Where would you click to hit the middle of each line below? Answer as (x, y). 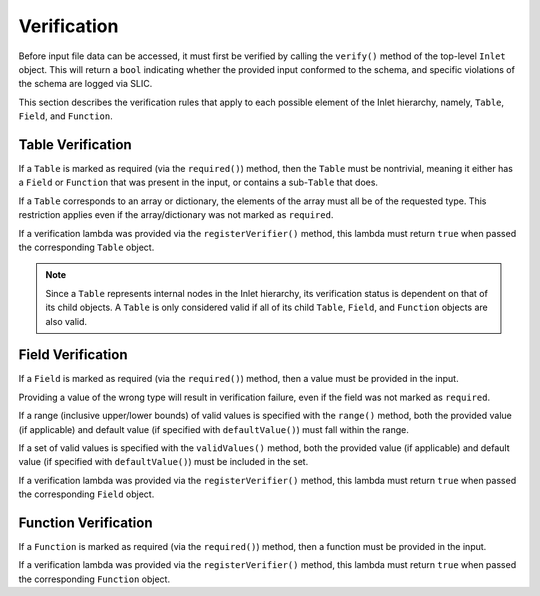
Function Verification (85, 522)
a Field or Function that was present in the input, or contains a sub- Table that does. (198, 182)
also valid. (66, 321)
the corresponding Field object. (86, 494)
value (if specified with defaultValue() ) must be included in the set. (163, 462)
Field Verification (73, 355)
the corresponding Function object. (94, 579)
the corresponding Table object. (86, 247)
